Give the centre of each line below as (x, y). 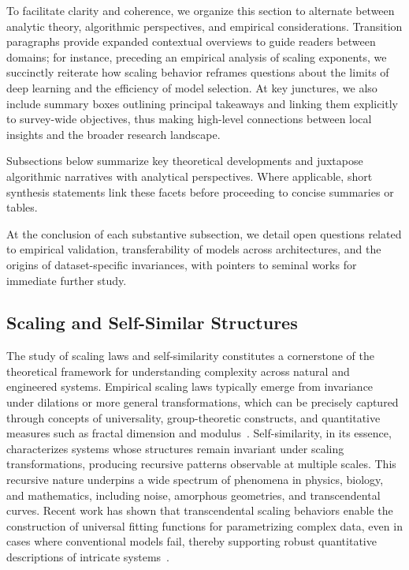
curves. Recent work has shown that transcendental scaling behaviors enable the (200, 510)
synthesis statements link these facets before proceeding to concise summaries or (200, 191)
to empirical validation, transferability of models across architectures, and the (194, 249)
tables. (22, 207)
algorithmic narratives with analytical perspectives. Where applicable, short (190, 176)
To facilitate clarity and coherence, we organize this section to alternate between (201, 10)
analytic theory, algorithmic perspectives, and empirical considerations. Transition (204, 26)
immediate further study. (67, 280)
